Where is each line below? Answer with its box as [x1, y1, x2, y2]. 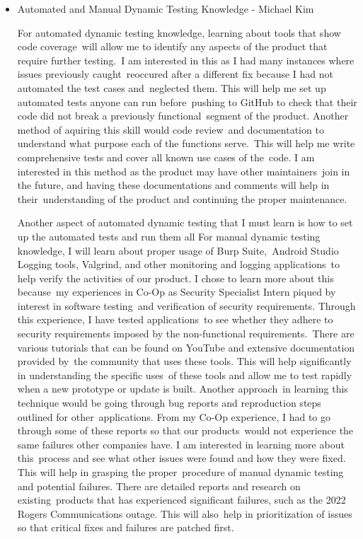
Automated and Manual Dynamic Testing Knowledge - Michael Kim [17, 1, 314, 16]
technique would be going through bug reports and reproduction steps [17, 395, 321, 410]
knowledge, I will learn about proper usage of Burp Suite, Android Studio [17, 243, 339, 257]
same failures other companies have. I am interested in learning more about [17, 436, 345, 451]
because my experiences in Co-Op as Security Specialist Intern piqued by [17, 284, 336, 299]
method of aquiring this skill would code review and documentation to [17, 122, 324, 137]
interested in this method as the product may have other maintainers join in [17, 163, 350, 178]
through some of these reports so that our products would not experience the [17, 423, 354, 438]
